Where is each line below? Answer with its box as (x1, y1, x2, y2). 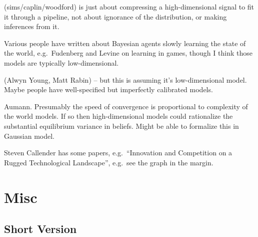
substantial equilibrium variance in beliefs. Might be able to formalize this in (4, 120, 239, 131)
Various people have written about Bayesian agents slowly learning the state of (4, 38, 246, 48)
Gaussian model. (4, 130, 54, 141)
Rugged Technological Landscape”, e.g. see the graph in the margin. (4, 157, 213, 167)
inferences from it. (4, 21, 59, 32)
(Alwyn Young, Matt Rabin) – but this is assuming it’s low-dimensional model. (4, 74, 247, 85)
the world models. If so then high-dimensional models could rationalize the (4, 111, 233, 121)
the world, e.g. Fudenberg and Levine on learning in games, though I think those (4, 48, 252, 58)
